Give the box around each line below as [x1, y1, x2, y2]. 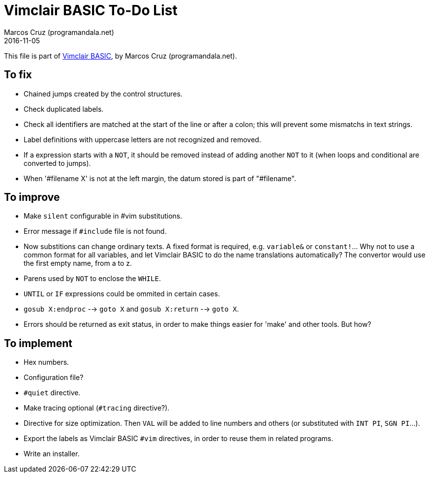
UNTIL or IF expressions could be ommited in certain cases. [24, 289, 220, 298]
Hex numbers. [24, 358, 69, 367]
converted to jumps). [24, 159, 91, 167]
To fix [4, 68, 32, 81]
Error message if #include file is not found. [24, 227, 167, 236]
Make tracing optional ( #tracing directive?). [24, 404, 170, 413]
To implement [4, 337, 72, 350]
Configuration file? [24, 373, 84, 382]
